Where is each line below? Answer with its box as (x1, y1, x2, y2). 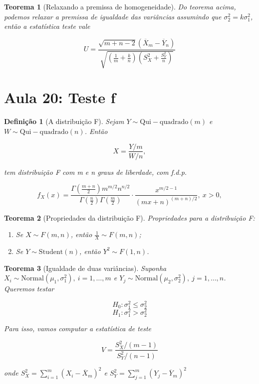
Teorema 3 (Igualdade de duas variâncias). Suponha (4, 262, 167, 273)
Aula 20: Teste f (4, 87, 116, 108)
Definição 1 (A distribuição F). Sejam (4, 116, 124, 127)
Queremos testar (4, 283, 54, 294)
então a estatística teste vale (4, 21, 90, 31)
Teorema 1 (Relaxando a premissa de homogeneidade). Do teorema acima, (4, 1, 236, 11)
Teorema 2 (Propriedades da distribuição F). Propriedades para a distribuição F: (4, 212, 255, 223)
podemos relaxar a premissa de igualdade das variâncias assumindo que (4, 11, 222, 21)
